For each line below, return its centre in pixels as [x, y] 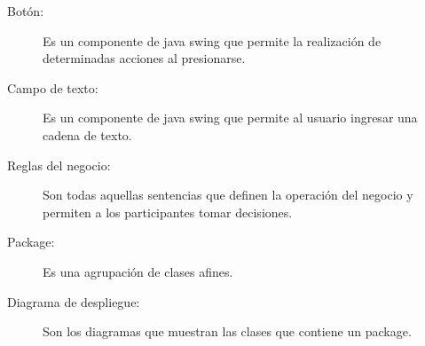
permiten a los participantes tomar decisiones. [168, 212]
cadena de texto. [87, 134]
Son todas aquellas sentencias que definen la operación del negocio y [228, 195]
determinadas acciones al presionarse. [144, 58]
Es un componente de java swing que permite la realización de [212, 40]
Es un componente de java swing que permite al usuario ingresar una [230, 118]
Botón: [26, 11]
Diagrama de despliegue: [74, 301]
